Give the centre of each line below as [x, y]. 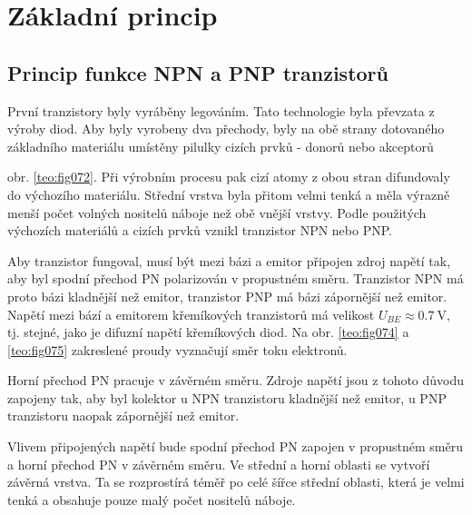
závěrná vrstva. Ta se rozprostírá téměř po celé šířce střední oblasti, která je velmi [236, 482]
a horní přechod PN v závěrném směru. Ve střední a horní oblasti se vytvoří [219, 464]
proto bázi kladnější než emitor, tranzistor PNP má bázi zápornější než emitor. [227, 296]
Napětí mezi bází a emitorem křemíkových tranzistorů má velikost [191, 314]
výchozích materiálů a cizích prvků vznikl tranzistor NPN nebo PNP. [200, 230]
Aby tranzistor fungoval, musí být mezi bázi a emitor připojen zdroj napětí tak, [229, 260]
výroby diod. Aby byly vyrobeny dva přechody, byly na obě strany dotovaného [226, 129]
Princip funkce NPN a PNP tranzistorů [198, 72]
